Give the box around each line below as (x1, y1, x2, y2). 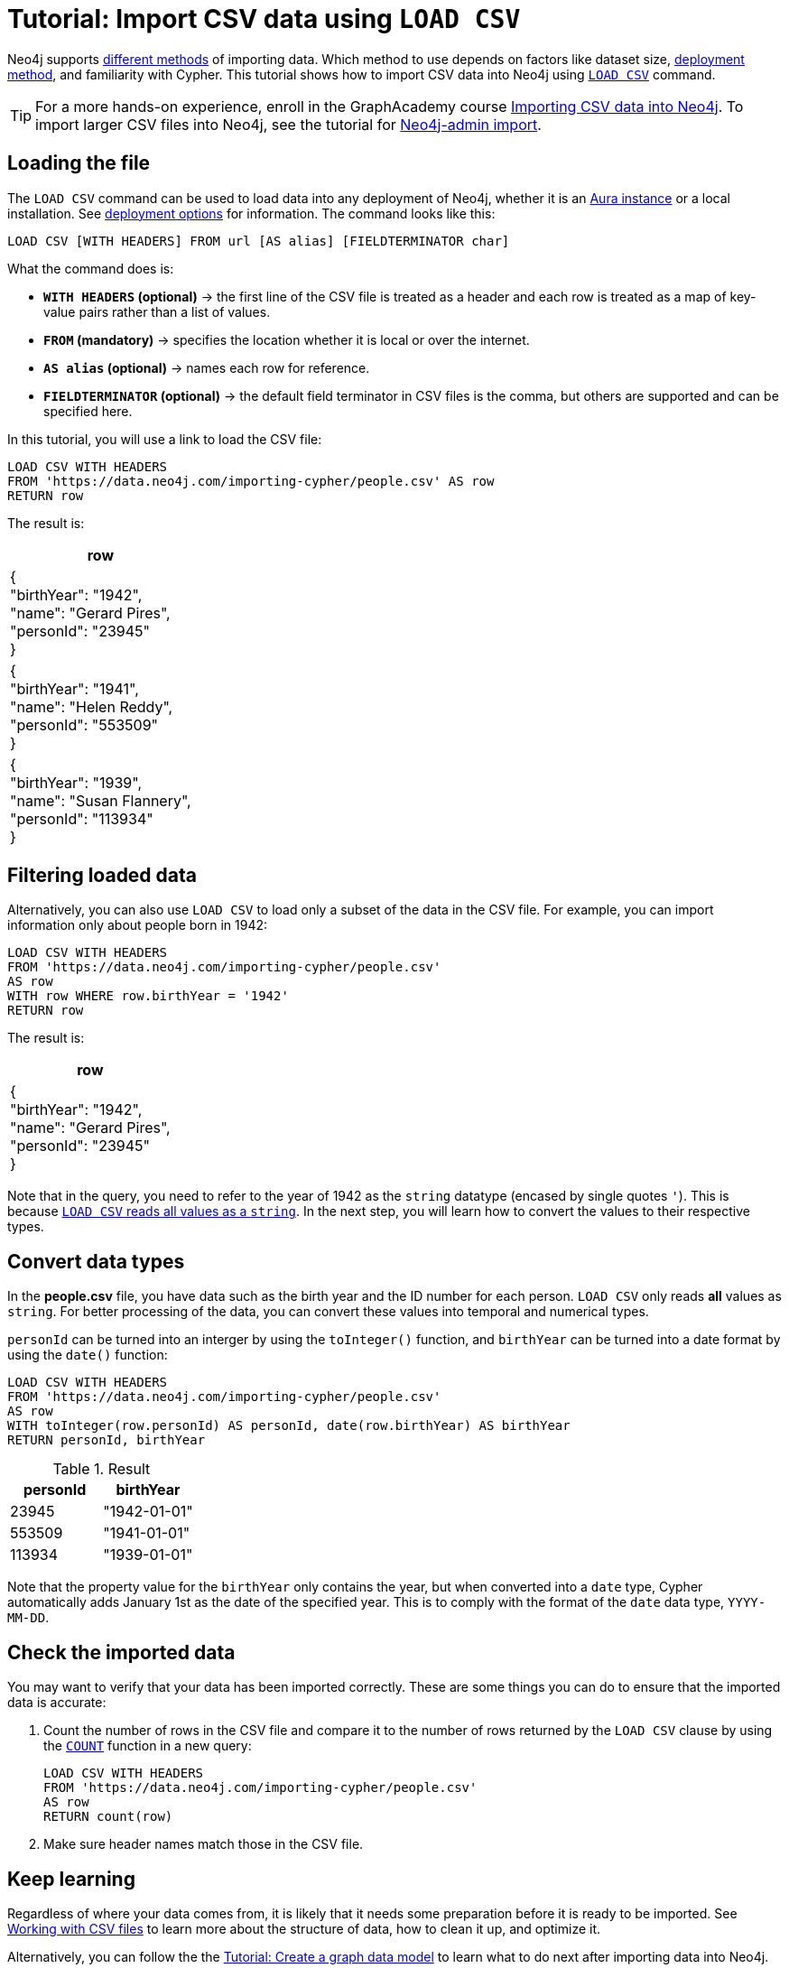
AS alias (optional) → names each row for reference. (43, 359, 370, 376)
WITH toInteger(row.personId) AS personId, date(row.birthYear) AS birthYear (7, 1418, 571, 1434)
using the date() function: (7, 1347, 168, 1363)
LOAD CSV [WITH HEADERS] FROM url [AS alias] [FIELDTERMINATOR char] (7, 233, 510, 248)
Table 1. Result (52, 1460, 151, 1479)
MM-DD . (7, 1610, 50, 1626)
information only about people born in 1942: (7, 917, 268, 933)
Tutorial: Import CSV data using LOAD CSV (7, 4, 521, 34)
